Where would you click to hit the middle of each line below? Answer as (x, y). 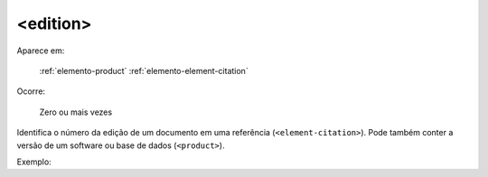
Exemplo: (34, 162)
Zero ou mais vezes (76, 112)
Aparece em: (41, 51)
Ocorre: (31, 91)
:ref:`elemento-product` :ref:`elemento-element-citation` (144, 70)
